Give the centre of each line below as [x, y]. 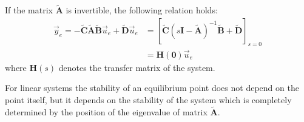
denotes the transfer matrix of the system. [137, 67]
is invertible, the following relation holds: [142, 10]
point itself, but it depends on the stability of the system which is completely [148, 100]
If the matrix [29, 10]
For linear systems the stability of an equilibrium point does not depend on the [152, 88]
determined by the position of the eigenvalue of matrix [106, 111]
